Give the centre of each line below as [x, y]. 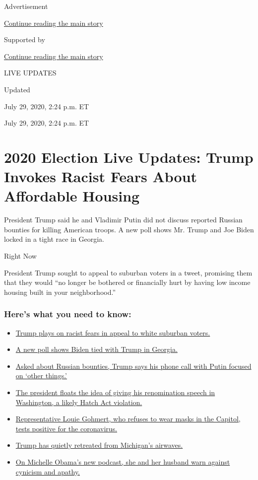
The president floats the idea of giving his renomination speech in [115, 392]
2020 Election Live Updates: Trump [129, 157]
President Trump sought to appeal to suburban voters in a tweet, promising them [128, 272]
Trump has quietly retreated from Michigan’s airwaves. [99, 445]
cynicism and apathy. [48, 471]
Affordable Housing [72, 196]
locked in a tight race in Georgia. [54, 239]
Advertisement [26, 6]
